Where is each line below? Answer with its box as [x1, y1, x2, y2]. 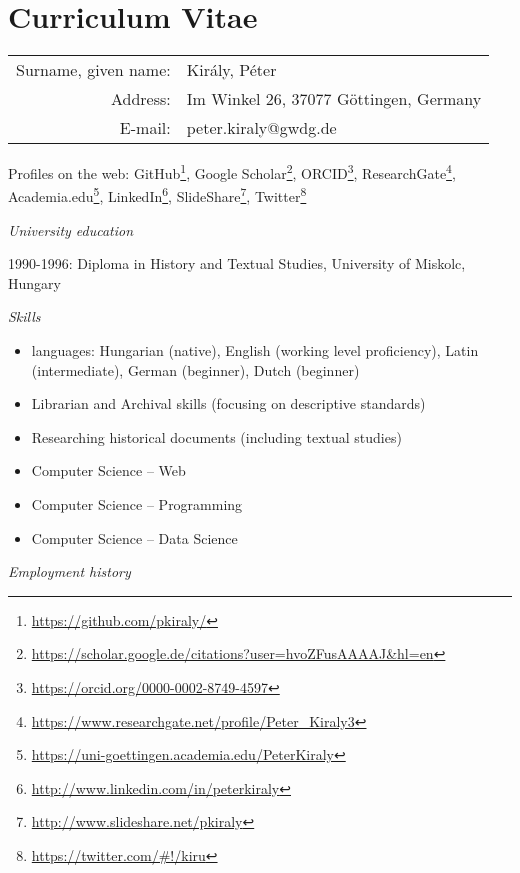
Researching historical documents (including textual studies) [31, 426, 402, 447]
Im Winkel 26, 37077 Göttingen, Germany [186, 87, 482, 111]
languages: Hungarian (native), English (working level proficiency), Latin [31, 340, 479, 360]
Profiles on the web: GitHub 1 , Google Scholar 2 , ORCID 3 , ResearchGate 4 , [8, 160, 456, 183]
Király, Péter [186, 58, 277, 82]
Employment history [8, 561, 131, 582]
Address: [110, 87, 171, 111]
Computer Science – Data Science [31, 527, 238, 548]
